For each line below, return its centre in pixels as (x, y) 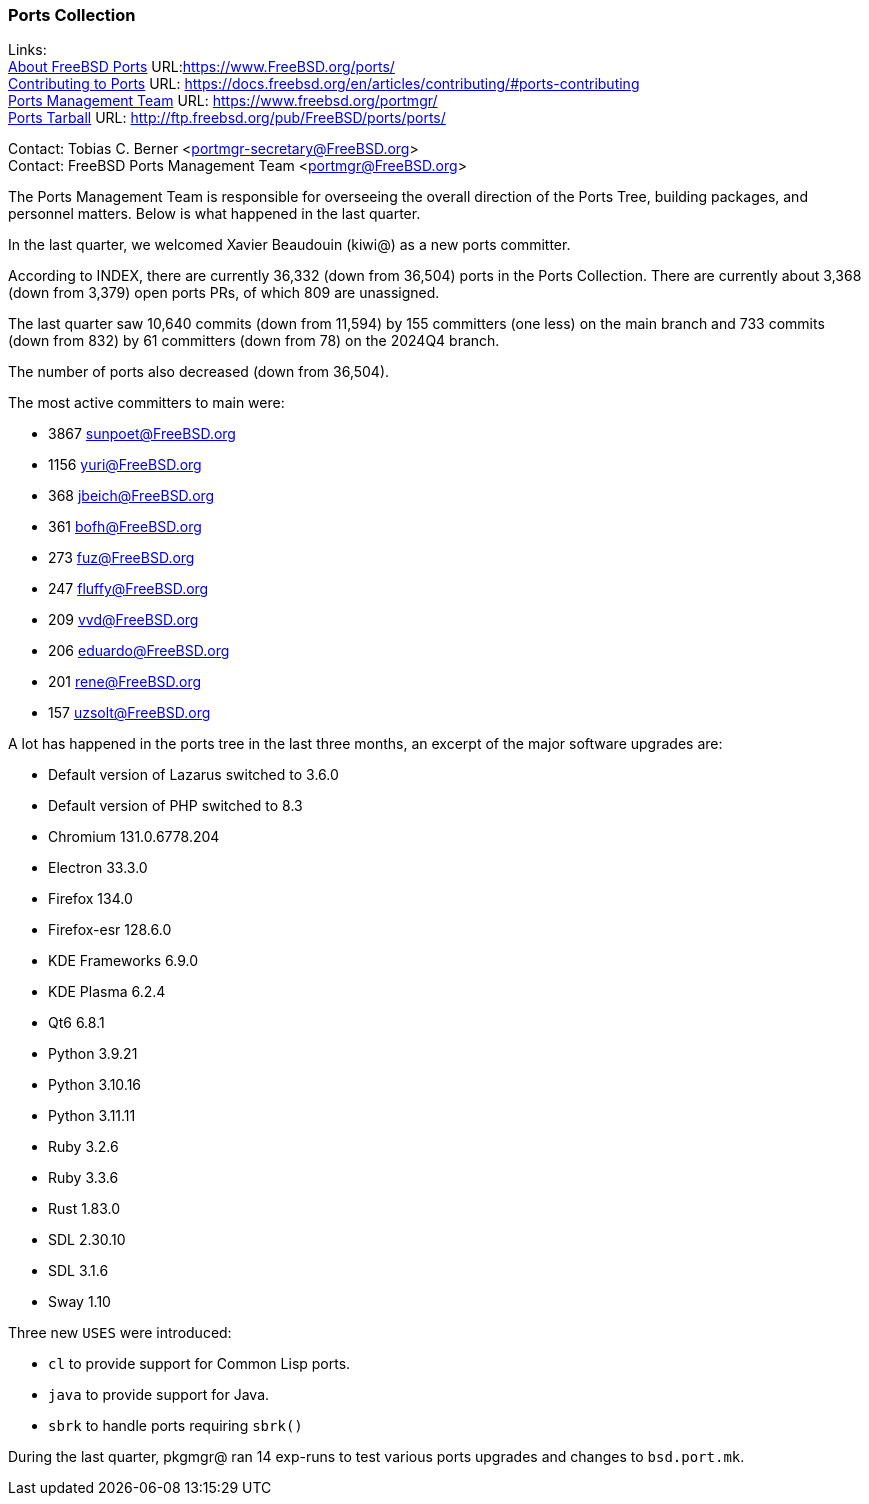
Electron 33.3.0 (98, 868)
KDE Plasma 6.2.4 (107, 992)
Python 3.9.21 (93, 1054)
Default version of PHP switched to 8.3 (175, 806)
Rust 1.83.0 (84, 1209)
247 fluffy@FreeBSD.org (128, 589)
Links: (27, 50)
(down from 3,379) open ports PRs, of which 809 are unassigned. (224, 293)
